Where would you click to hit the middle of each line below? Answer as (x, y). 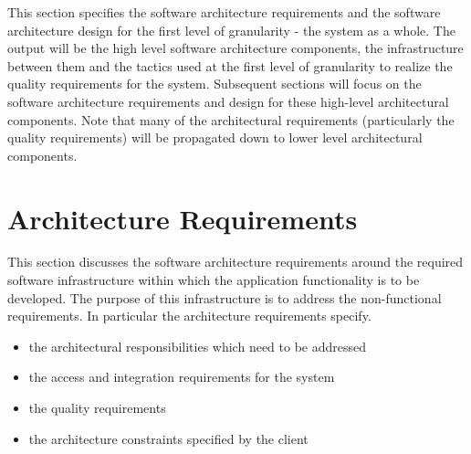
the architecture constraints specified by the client (168, 438)
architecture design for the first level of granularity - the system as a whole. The (231, 30)
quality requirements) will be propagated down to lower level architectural (215, 137)
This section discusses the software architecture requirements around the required (235, 262)
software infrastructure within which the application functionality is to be (214, 280)
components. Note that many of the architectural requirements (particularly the (231, 119)
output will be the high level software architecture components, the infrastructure (235, 48)
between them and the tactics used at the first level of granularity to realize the (230, 65)
